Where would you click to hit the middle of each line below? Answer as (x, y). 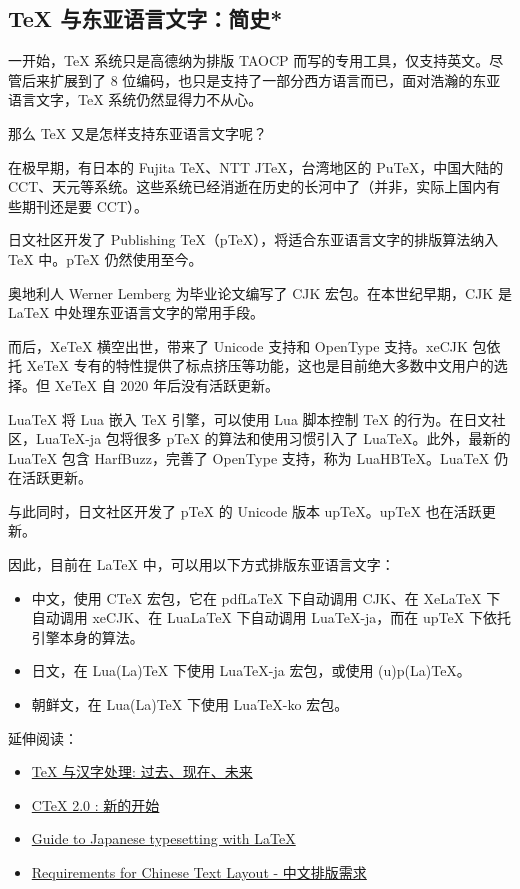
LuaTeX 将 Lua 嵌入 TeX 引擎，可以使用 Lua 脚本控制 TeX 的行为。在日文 (250, 418)
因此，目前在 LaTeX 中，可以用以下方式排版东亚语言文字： (201, 564)
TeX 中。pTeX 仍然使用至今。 (105, 258)
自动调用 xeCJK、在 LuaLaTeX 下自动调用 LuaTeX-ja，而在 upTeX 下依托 (271, 617)
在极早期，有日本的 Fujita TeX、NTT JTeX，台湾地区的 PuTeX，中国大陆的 (256, 166)
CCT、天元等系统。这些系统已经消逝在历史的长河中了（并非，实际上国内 (247, 186)
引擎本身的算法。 (87, 636)
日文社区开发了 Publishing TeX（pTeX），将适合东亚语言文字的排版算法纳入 (253, 239)
